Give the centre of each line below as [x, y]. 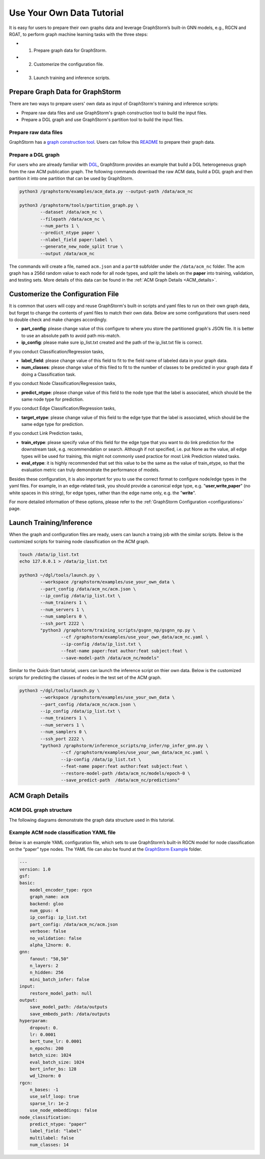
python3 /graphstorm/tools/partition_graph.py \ [79, 205]
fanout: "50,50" [49, 959]
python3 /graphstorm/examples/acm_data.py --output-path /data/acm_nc [106, 192]
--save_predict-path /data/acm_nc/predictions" [120, 780]
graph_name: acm [49, 897]
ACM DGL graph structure [40, 810]
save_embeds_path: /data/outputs [70, 1014]
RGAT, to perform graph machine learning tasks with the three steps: [79, 34]
